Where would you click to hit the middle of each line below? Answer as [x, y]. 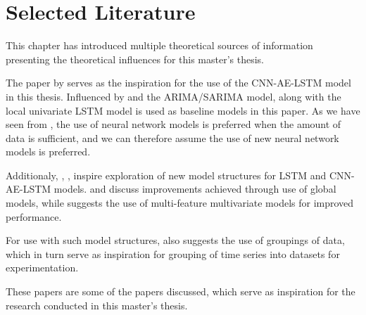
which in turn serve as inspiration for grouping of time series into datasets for [173, 253]
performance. [34, 216]
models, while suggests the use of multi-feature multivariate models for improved [180, 203]
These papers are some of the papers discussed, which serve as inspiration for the [181, 291]
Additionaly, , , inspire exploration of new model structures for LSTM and [166, 175]
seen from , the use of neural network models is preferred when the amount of [173, 124]
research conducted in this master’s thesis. [97, 305]
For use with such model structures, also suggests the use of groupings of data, [175, 240]
